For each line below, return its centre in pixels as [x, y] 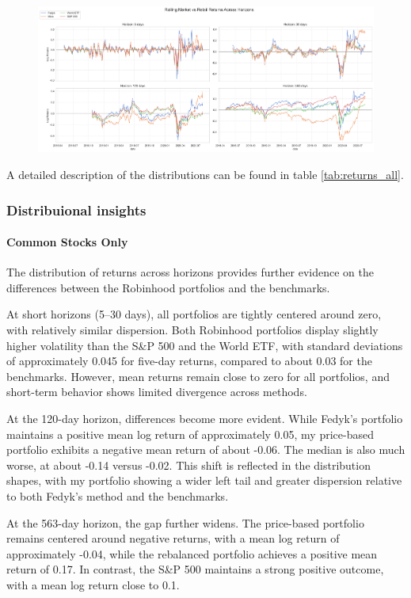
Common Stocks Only [67, 242]
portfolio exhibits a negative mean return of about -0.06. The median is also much [206, 449]
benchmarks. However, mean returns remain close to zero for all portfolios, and [198, 376]
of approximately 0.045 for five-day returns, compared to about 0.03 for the [189, 361]
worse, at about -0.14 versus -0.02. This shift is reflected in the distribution [188, 465]
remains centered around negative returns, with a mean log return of [173, 538]
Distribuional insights [76, 209]
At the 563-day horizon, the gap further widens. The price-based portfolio [185, 522]
